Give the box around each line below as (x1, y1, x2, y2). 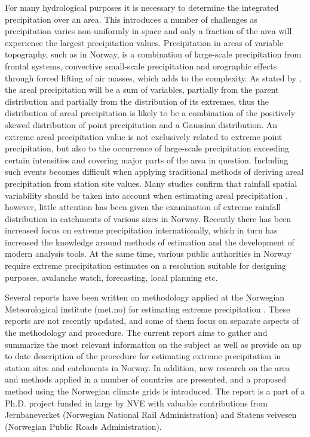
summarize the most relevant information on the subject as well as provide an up (5, 338, 302, 350)
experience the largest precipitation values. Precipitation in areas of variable (5, 36, 284, 48)
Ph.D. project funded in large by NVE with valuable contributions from (5, 396, 268, 409)
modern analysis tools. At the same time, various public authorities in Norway (5, 247, 291, 260)
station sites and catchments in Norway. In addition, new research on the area (5, 361, 290, 374)
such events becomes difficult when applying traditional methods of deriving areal (5, 165, 304, 178)
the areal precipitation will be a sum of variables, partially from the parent (5, 83, 279, 96)
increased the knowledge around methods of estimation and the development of (5, 235, 294, 248)
